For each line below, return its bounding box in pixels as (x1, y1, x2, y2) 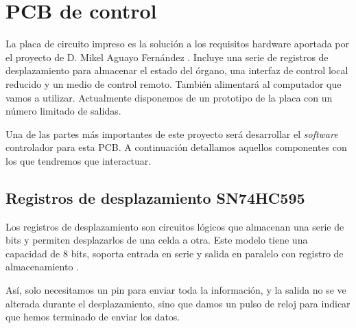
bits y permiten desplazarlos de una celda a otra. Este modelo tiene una (5, 233, 308, 247)
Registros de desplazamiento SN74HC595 (5, 187, 305, 208)
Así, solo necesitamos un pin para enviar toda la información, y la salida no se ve (5, 283, 346, 297)
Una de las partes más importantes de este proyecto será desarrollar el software (5, 126, 338, 141)
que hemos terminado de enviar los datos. (5, 309, 180, 324)
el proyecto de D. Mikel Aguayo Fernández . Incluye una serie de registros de (5, 49, 329, 64)
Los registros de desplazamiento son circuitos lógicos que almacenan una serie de (5, 219, 344, 233)
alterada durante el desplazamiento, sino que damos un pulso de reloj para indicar (5, 296, 351, 310)
